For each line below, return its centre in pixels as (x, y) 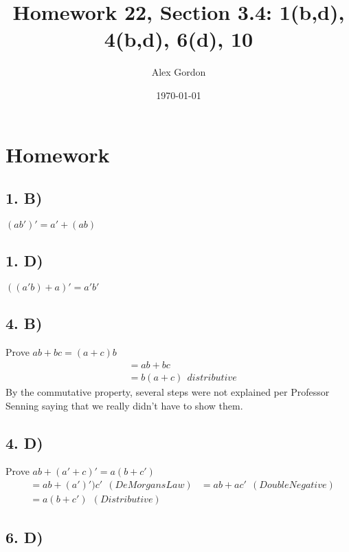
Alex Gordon (179, 72)
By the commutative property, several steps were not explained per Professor (168, 391)
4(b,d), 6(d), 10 (179, 39)
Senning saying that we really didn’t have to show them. (124, 405)
